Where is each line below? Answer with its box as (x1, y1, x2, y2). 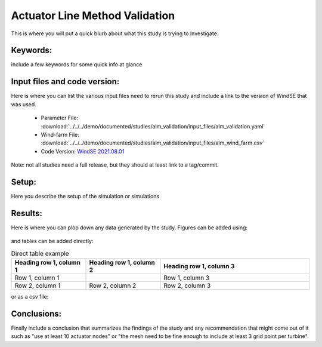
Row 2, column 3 (163, 281, 211, 290)
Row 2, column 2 (89, 281, 137, 290)
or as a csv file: (11, 293, 49, 300)
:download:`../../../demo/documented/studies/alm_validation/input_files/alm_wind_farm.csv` (41, 139, 265, 146)
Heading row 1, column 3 (163, 262, 235, 271)
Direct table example (11, 249, 69, 257)
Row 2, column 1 (14, 281, 61, 290)
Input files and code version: (11, 76, 120, 87)
